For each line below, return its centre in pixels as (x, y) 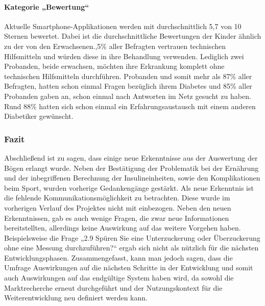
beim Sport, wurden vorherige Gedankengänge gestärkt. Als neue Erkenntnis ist (129, 187)
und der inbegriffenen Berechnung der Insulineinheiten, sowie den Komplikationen (132, 178)
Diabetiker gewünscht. (39, 116)
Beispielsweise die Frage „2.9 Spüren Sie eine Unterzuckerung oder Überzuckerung (132, 237)
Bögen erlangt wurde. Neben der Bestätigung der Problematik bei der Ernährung (131, 168)
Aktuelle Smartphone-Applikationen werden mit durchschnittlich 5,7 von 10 (123, 26)
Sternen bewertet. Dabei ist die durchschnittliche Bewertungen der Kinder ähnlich (133, 36)
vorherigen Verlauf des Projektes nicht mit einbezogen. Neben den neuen (118, 207)
